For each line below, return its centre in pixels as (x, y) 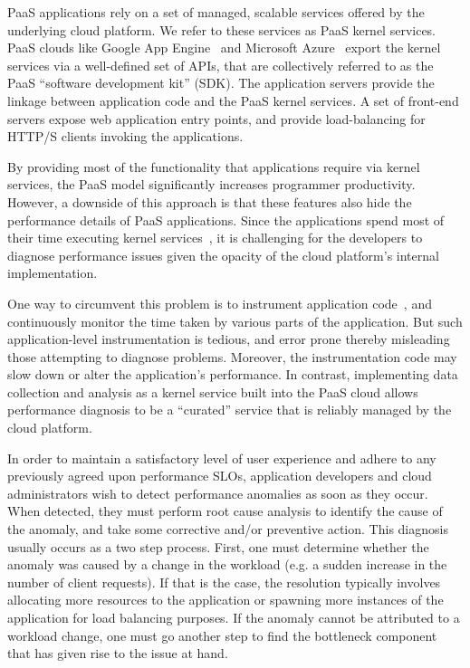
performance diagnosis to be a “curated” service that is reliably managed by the (230, 410)
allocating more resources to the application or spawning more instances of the (225, 600)
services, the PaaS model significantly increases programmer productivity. (211, 184)
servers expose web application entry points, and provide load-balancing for (216, 118)
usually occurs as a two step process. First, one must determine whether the (218, 546)
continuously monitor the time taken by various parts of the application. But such (235, 321)
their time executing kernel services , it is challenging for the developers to (215, 238)
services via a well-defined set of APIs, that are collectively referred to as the (221, 65)
